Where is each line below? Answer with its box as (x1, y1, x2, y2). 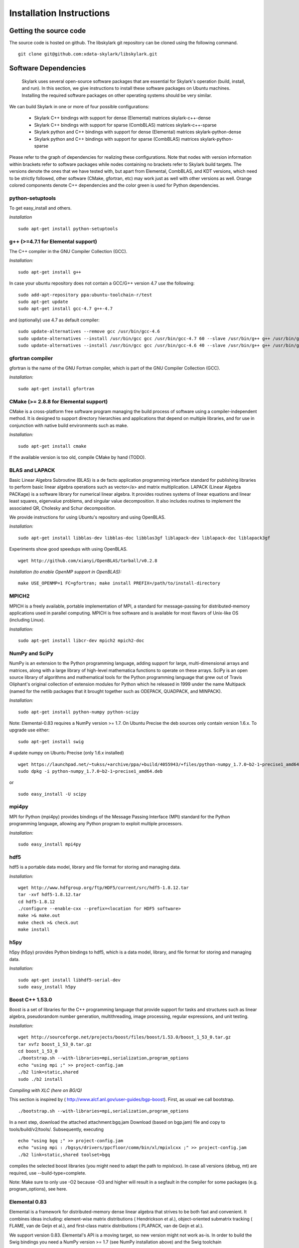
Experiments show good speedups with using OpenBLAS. (9, 546, 128, 552)
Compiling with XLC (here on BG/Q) (9, 1087, 82, 1093)
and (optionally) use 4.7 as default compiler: (9, 317, 100, 323)
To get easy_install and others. (9, 205, 72, 211)
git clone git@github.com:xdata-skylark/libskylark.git (18, 51, 157, 57)
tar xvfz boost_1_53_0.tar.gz (18, 1041, 92, 1047)
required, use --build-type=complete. (9, 1170, 87, 1176)
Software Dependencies (9, 64, 86, 72)
